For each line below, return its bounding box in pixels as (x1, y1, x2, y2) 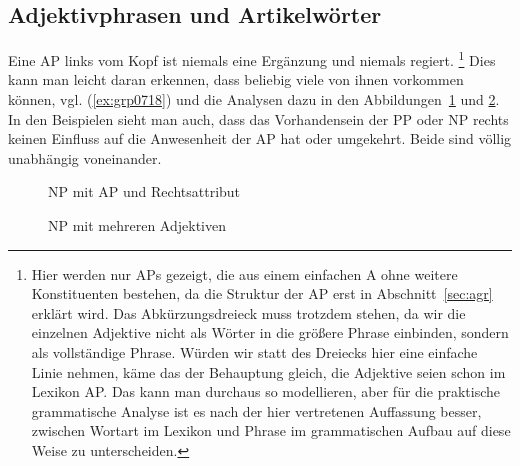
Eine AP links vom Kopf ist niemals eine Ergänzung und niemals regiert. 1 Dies (8, 47, 496, 70)
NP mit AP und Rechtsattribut (48, 181, 241, 202)
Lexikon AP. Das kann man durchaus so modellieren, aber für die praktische (31, 381, 500, 402)
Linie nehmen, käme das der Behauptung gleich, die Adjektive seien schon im (31, 361, 506, 382)
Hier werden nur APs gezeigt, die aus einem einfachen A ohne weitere (31, 263, 458, 284)
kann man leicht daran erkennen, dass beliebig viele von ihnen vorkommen (8, 69, 464, 90)
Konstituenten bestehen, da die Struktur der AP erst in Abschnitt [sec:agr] (31, 283, 493, 304)
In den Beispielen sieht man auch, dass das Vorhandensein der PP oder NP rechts (8, 108, 509, 129)
